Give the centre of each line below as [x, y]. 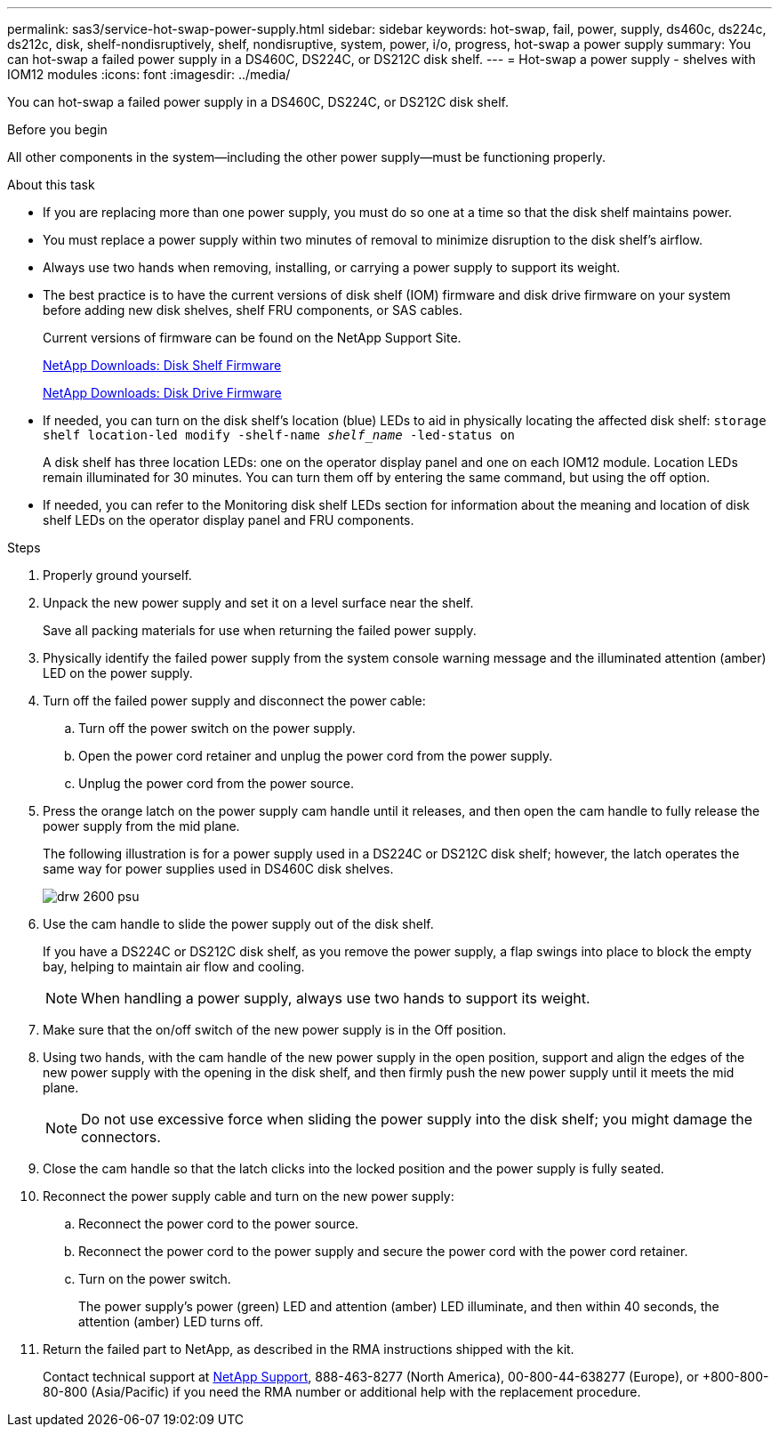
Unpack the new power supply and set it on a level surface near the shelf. [258, 603]
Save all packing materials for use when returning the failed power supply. [260, 630]
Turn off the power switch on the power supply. [217, 728]
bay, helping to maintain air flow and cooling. [174, 967]
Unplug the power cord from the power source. [216, 783]
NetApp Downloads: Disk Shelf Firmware [162, 365]
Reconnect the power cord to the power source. [219, 1224]
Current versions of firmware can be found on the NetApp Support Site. [252, 338]
